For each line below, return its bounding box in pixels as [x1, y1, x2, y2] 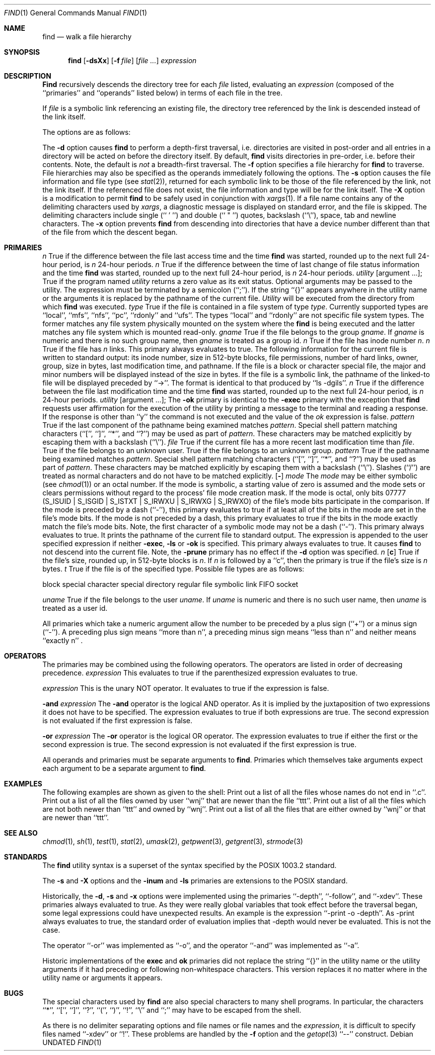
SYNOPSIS [4, 48, 40, 56]
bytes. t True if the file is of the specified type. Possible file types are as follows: [42, 565, 304, 573]
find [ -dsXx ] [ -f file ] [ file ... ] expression [68, 56, 197, 65]
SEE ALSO [4, 829, 38, 837]
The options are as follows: [42, 128, 131, 136]
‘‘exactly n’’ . [42, 636, 83, 645]
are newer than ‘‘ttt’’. [42, 813, 109, 822]
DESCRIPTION [4, 72, 52, 80]
